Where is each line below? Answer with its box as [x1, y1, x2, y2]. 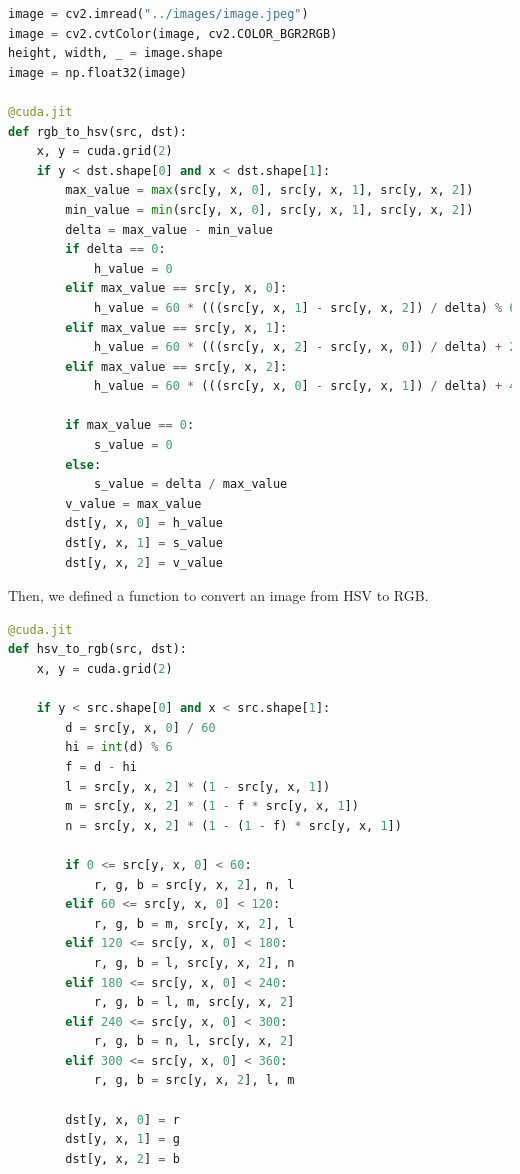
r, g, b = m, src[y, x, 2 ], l [93, 916, 295, 931]
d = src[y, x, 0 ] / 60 [65, 720, 216, 735]
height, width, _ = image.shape [8, 46, 223, 61]
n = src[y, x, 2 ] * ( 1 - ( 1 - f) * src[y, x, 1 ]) [65, 818, 402, 833]
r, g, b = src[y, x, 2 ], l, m [93, 1073, 295, 1088]
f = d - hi [65, 759, 137, 774]
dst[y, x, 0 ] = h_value [65, 516, 223, 531]
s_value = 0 [93, 438, 173, 453]
